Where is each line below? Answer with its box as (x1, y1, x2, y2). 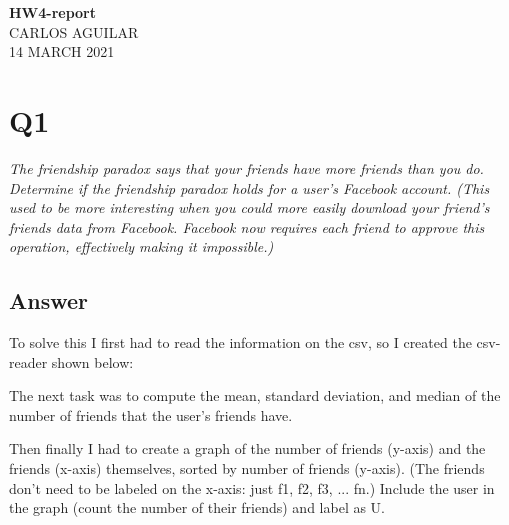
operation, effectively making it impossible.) (9, 236, 274, 257)
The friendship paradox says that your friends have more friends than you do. (9, 157, 484, 178)
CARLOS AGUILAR (9, 21, 139, 42)
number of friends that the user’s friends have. (9, 404, 293, 425)
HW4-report (9, 2, 97, 22)
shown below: (51, 351, 134, 372)
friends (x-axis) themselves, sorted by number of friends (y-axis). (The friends (9, 458, 485, 479)
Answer (9, 285, 89, 316)
